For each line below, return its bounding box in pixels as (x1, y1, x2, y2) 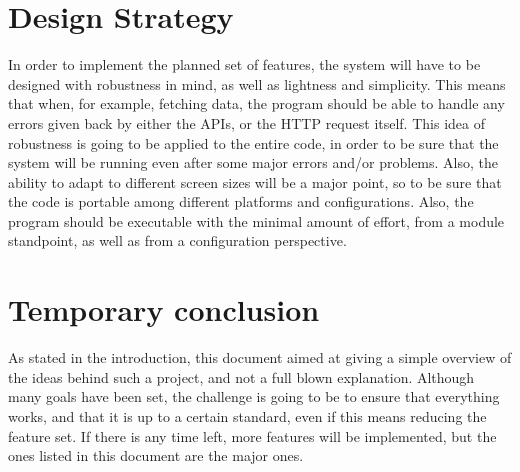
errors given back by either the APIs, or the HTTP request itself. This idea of (8, 112, 485, 133)
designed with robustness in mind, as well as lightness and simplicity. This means (8, 73, 506, 94)
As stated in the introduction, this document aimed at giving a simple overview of (8, 347, 512, 368)
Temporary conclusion (8, 289, 320, 330)
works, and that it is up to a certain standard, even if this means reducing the (8, 405, 487, 426)
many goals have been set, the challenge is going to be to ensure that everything (8, 386, 500, 407)
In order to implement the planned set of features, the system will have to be (8, 54, 481, 75)
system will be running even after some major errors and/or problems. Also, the (8, 152, 498, 173)
